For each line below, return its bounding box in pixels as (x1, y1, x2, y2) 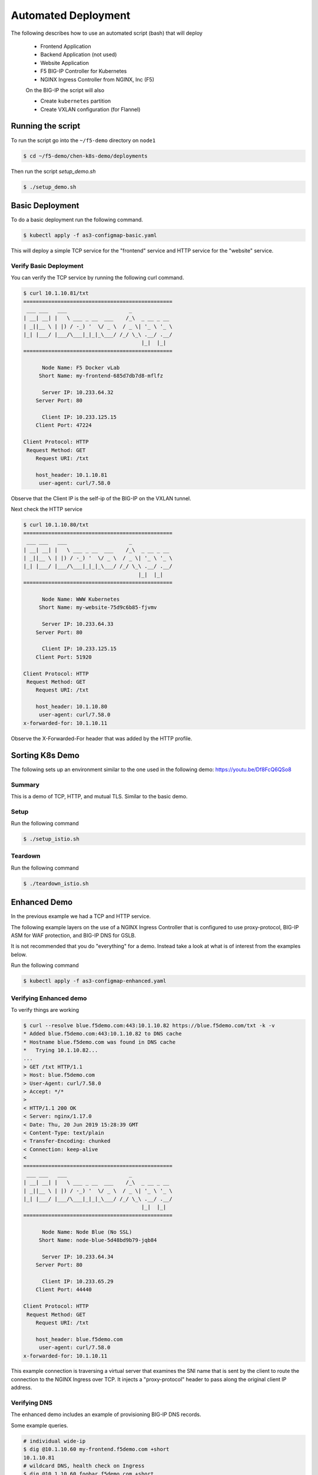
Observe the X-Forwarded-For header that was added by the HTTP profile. (11, 735, 193, 742)
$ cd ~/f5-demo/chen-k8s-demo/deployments (23, 152, 148, 159)
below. (11, 950, 27, 958)
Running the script (11, 121, 81, 131)
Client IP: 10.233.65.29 (42, 1278, 114, 1284)
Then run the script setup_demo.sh (11, 168, 96, 175)
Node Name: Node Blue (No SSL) (42, 1228, 132, 1235)
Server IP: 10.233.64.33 (42, 621, 114, 628)
